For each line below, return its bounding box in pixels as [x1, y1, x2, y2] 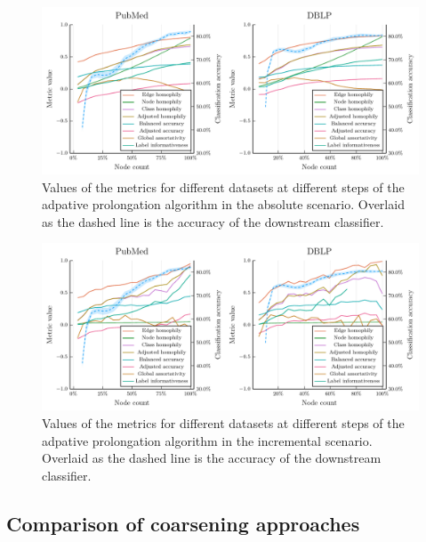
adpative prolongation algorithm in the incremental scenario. [42, 431, 373, 449]
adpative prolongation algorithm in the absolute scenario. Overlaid [42, 195, 405, 214]
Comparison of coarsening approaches [6, 509, 360, 537]
